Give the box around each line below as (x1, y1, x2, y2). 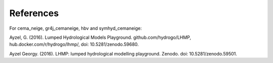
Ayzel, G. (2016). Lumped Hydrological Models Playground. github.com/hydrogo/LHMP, (9, 34, 192, 40)
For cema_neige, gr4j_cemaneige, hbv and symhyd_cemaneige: (9, 25, 142, 31)
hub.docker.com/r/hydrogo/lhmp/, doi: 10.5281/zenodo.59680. (9, 41, 139, 47)
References (9, 8, 59, 19)
